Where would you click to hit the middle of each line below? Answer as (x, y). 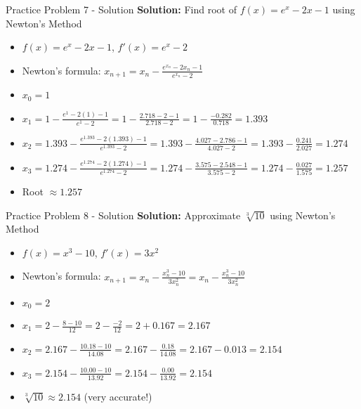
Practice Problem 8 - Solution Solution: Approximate (123, 215)
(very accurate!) (118, 396)
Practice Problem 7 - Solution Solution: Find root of (121, 9)
